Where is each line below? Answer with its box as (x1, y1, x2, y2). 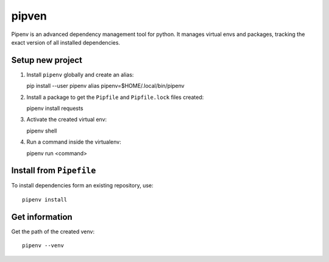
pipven (11, 9, 47, 23)
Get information (11, 211, 73, 222)
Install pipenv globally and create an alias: (26, 71, 134, 78)
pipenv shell (26, 127, 57, 134)
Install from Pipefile (11, 166, 96, 176)
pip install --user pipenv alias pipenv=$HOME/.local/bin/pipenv (26, 82, 185, 90)
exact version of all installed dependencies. (11, 38, 121, 46)
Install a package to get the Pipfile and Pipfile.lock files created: (26, 93, 204, 101)
